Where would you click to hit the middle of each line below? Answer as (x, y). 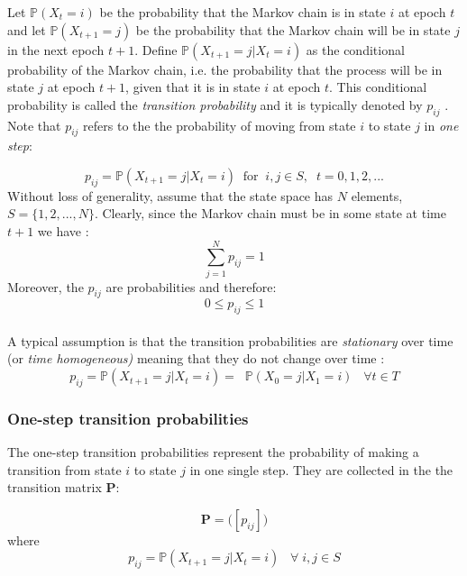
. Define (156, 49)
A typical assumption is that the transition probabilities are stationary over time (230, 340)
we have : (63, 230)
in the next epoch (56, 49)
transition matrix (55, 487)
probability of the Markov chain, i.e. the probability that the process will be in (225, 69)
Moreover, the (46, 286)
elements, (377, 195)
